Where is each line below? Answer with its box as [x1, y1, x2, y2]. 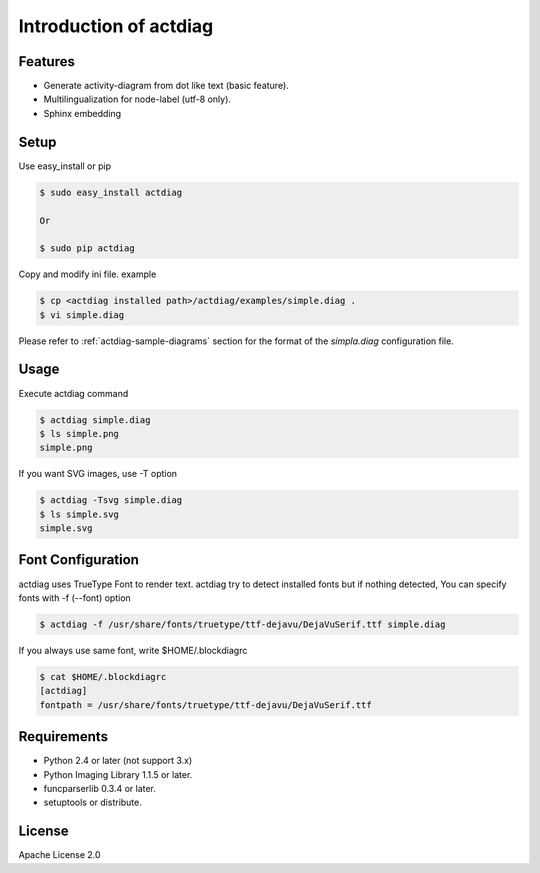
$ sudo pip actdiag [39, 243, 135, 254]
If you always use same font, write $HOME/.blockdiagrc [18, 644, 248, 656]
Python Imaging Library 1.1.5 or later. [43, 768, 193, 780]
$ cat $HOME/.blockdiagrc [39, 671, 167, 682]
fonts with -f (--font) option [18, 591, 132, 604]
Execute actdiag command [18, 387, 129, 399]
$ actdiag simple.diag [39, 414, 151, 425]
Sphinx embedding [43, 107, 122, 119]
